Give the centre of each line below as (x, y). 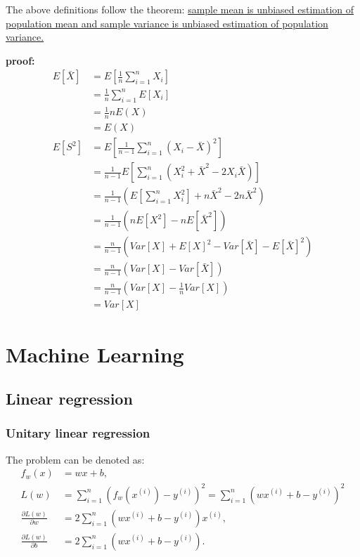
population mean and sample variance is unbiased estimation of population (167, 23)
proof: (20, 60)
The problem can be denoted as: (75, 459)
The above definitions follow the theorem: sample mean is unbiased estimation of (180, 9)
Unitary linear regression (78, 433)
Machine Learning (95, 354)
